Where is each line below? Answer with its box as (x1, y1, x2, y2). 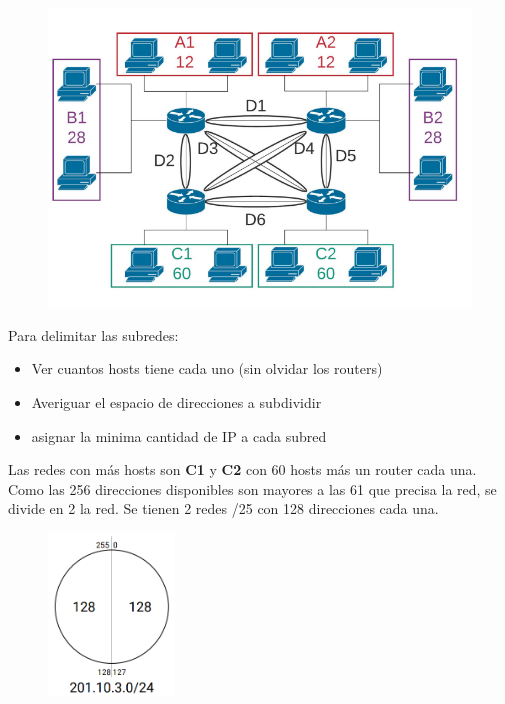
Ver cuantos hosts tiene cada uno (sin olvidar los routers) (31, 358, 383, 379)
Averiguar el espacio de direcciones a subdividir (31, 391, 322, 412)
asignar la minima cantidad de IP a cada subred (31, 425, 327, 446)
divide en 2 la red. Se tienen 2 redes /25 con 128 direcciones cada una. (8, 498, 439, 519)
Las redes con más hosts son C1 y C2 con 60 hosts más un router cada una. (8, 459, 477, 480)
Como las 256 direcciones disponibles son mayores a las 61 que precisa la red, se (8, 478, 497, 499)
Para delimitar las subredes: (8, 324, 179, 345)
